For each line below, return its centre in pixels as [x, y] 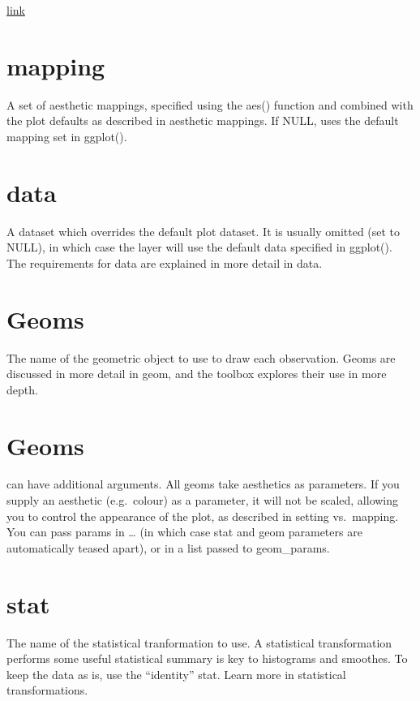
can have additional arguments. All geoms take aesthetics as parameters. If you [203, 484]
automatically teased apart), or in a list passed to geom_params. [168, 547]
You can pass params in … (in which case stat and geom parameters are [184, 532]
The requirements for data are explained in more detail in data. [165, 262]
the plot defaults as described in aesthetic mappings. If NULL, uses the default [203, 120]
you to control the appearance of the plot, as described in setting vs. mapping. [203, 516]
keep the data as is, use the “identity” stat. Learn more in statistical [176, 674]
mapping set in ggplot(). [67, 136]
